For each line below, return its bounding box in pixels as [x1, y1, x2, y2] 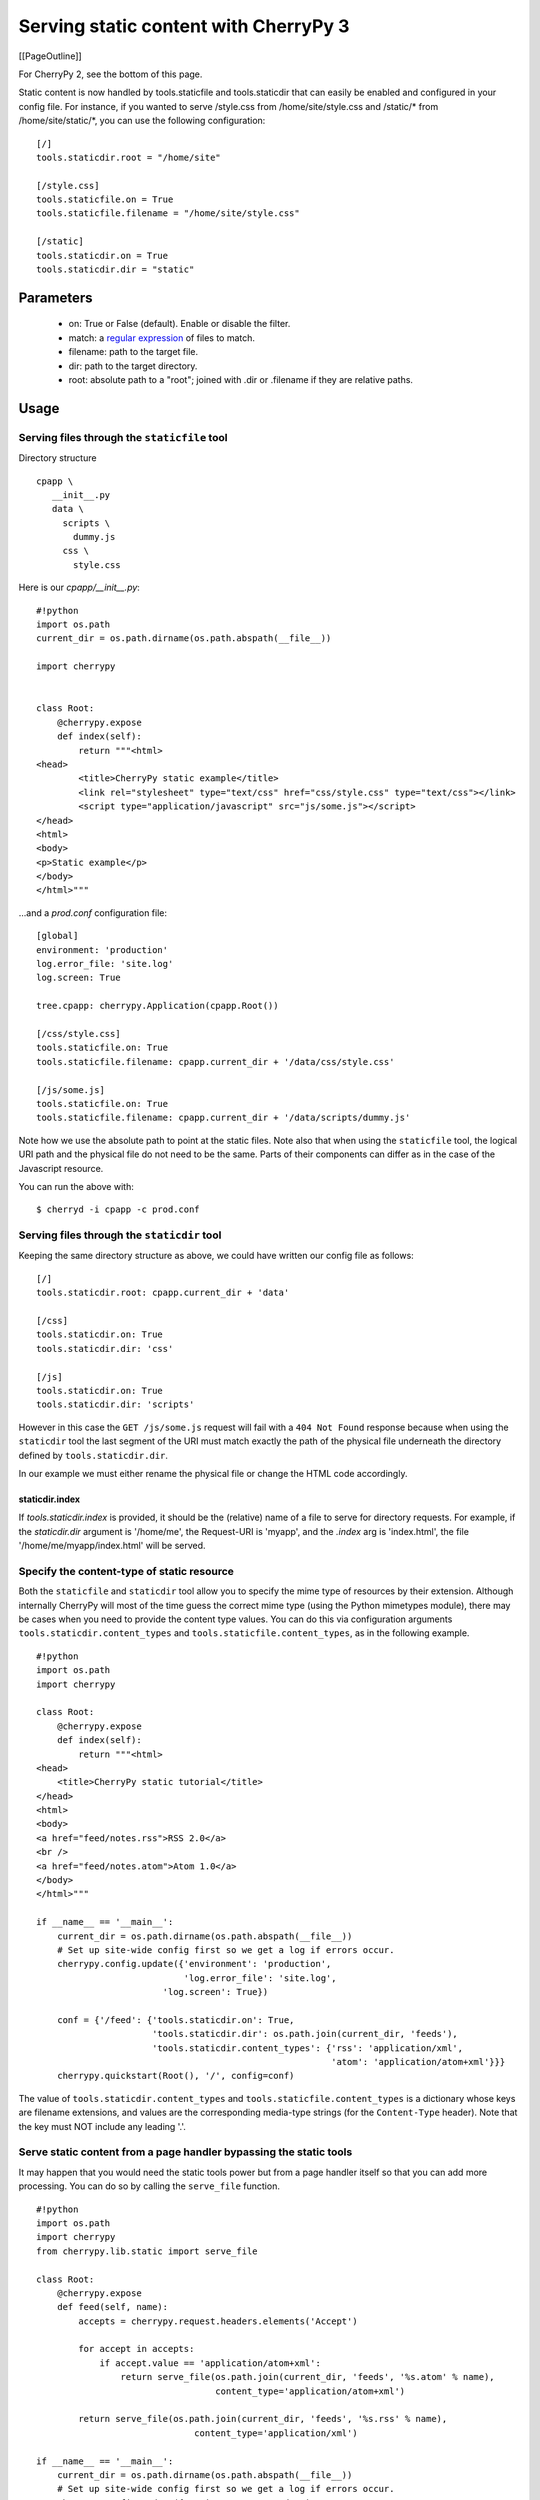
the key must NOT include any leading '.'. [18, 2120, 187, 2132]
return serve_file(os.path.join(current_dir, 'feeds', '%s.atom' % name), [120, 2371, 495, 2383]
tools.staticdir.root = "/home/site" [36, 151, 222, 163]
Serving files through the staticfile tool [18, 430, 228, 444]
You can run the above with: [18, 1180, 134, 1192]
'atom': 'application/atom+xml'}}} [331, 2056, 506, 2068]
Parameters [18, 289, 93, 306]
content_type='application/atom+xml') [215, 2385, 406, 2397]
